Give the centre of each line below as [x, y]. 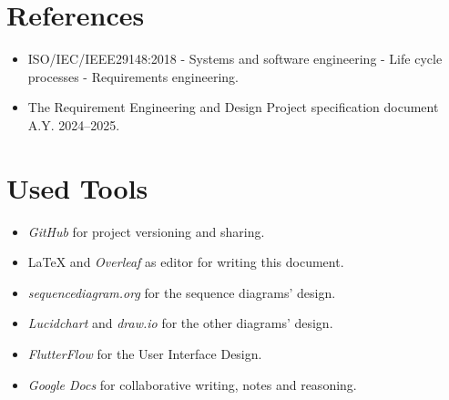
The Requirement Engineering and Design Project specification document [233, 107]
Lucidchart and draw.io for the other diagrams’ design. [180, 323]
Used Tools [77, 187]
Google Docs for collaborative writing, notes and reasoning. [192, 384]
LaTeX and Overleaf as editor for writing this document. [186, 262]
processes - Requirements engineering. [133, 76]
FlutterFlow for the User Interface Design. [145, 354]
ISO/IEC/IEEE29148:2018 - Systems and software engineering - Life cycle [235, 59]
